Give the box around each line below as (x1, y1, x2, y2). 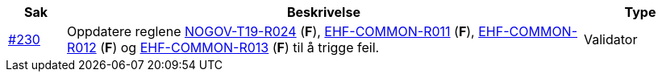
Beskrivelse (287, 4, 360, 20)
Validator (583, 31, 638, 47)
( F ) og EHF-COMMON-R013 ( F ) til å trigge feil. (100, 39, 380, 55)
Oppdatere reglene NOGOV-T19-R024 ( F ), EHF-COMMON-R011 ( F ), (66, 23, 475, 39)
